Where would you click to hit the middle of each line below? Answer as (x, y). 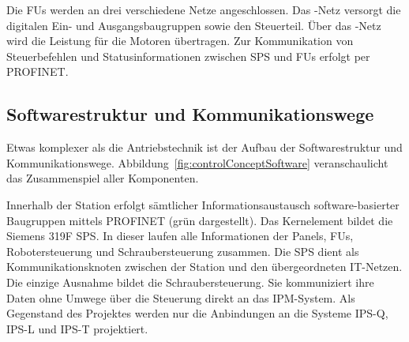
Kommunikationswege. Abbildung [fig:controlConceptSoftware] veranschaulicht (197, 162)
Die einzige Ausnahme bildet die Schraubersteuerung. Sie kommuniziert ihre (190, 282)
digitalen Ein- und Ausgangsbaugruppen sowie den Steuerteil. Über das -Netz (194, 25)
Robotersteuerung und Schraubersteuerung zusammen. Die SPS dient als (183, 251)
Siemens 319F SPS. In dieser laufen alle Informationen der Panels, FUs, (180, 236)
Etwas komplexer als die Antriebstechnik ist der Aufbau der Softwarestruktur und (204, 147)
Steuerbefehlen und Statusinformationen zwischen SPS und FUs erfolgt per (188, 56)
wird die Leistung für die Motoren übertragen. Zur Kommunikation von (180, 41)
